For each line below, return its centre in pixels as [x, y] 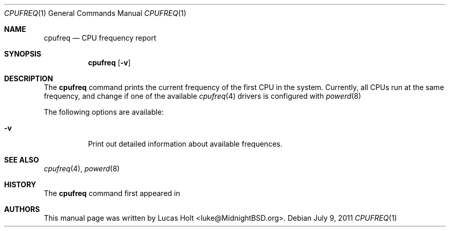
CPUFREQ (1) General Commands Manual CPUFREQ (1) [95, 13]
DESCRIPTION [29, 78]
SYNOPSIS [23, 54]
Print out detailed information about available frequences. [185, 144]
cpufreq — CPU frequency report [100, 38]
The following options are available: [104, 112]
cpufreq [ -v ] [109, 63]
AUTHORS [22, 209]
